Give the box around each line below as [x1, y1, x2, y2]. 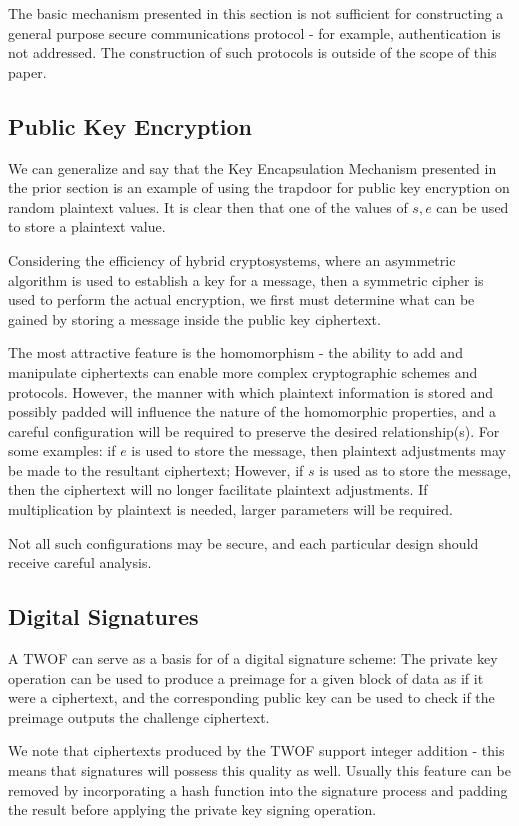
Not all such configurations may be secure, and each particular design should [8, 532, 479, 553]
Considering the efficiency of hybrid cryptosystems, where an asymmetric [8, 249, 456, 270]
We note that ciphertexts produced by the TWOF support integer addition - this [8, 740, 505, 761]
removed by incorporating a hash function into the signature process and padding [8, 779, 508, 800]
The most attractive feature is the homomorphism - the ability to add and [8, 342, 463, 363]
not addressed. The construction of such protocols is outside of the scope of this [8, 42, 497, 63]
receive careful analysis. [8, 552, 152, 573]
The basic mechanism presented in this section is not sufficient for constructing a [8, 3, 504, 23]
